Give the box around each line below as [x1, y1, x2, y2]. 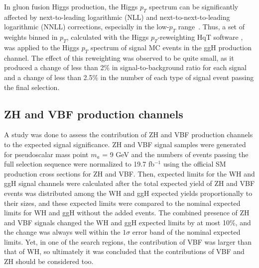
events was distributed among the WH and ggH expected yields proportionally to [4, 187, 253, 198]
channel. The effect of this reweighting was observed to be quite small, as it [4, 52, 234, 63]
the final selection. [4, 82, 60, 92]
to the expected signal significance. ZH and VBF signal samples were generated [4, 139, 246, 149]
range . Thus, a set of [178, 21, 245, 32]
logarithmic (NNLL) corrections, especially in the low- [4, 21, 169, 32]
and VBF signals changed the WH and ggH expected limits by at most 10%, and [4, 217, 251, 227]
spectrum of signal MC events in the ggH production [90, 42, 252, 52]
